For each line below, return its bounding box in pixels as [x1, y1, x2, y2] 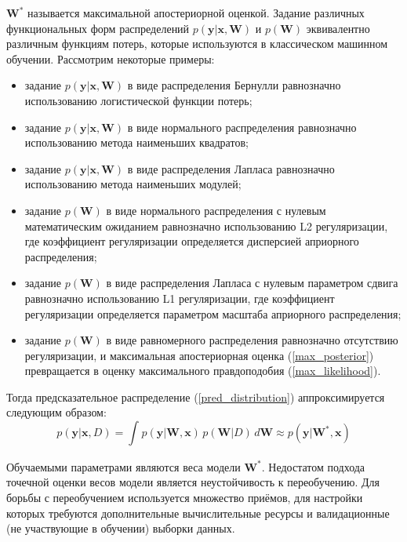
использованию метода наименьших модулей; [24, 176, 242, 192]
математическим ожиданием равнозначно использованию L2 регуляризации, [24, 217, 388, 234]
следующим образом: [6, 404, 107, 420]
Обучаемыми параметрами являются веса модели [6, 458, 241, 475]
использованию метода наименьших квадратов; [24, 134, 249, 151]
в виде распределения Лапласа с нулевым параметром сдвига [106, 275, 398, 291]
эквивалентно [306, 20, 370, 36]
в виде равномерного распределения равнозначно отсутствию [106, 332, 398, 348]
